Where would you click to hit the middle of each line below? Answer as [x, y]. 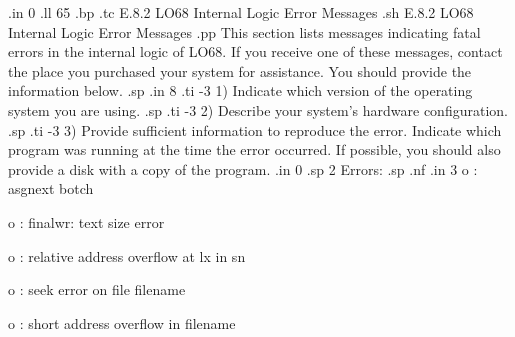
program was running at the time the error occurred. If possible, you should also [254, 149]
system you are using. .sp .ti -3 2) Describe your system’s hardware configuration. [258, 109]
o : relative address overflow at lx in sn [127, 255]
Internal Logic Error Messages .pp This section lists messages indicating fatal [244, 31]
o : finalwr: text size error [86, 221]
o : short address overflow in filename [122, 322]
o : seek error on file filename [97, 289]
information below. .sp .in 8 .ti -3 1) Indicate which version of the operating [240, 90]
